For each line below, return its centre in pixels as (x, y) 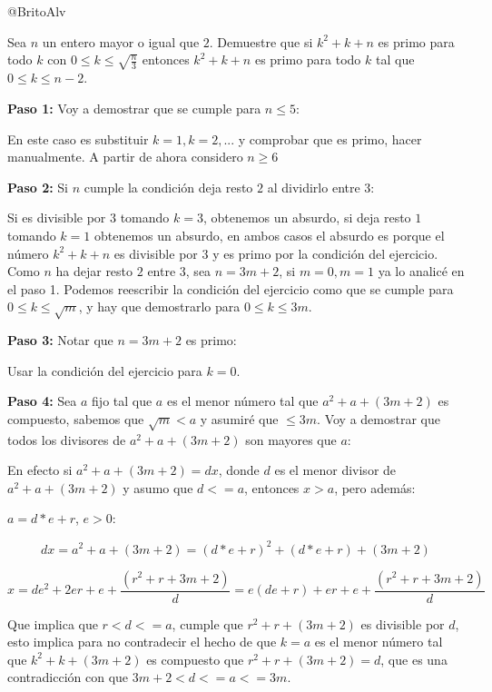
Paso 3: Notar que (60, 340)
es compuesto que (195, 659)
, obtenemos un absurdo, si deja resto (307, 217)
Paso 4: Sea (42, 401)
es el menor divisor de (335, 470)
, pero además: (375, 487)
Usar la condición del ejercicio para (105, 370)
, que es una (414, 659)
